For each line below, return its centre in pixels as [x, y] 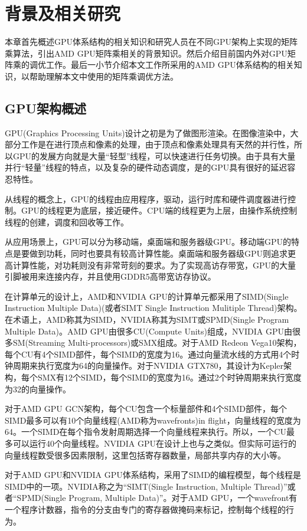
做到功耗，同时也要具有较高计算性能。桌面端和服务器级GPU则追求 [159, 253]
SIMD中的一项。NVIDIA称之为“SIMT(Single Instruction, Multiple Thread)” [146, 486]
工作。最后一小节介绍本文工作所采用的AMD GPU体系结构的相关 [170, 65]
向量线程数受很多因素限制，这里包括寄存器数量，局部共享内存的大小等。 [145, 455]
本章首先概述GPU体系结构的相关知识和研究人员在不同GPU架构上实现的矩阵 [151, 42]
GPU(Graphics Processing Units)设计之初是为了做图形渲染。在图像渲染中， [148, 132]
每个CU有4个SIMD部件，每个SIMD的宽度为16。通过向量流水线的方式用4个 [148, 354]
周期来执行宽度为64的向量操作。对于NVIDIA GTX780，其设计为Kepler [148, 366]
